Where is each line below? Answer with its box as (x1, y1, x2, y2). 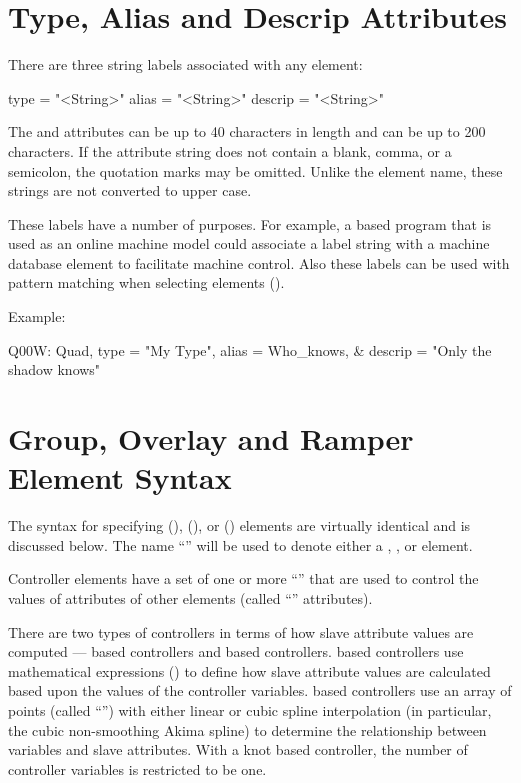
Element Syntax (8, 457, 232, 498)
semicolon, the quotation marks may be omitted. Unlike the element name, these (8, 160, 503, 181)
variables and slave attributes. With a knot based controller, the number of (8, 739, 468, 760)
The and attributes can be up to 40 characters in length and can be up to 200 (8, 121, 486, 142)
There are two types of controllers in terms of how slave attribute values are (8, 621, 474, 642)
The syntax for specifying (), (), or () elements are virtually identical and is (8, 515, 471, 536)
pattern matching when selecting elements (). (8, 272, 285, 293)
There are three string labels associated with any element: (8, 54, 363, 75)
